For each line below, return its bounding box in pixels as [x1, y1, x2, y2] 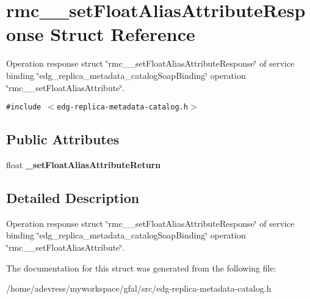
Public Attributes [6, 130, 120, 149]
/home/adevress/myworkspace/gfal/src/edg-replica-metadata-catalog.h [6, 282, 272, 295]
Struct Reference [50, 21, 195, 46]
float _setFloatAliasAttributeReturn [6, 158, 161, 171]
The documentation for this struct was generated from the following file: [6, 261, 276, 274]
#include [6, 103, 41, 112]
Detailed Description [6, 188, 140, 207]
